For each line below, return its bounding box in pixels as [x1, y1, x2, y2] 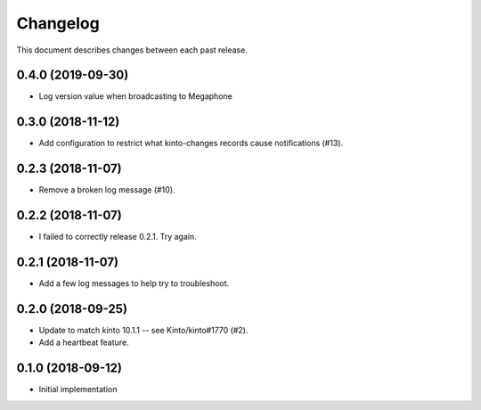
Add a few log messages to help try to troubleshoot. [38, 278, 230, 289]
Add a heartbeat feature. [38, 337, 129, 348]
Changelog [16, 13, 100, 33]
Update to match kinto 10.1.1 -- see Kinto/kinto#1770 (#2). [38, 324, 249, 335]
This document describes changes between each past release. [16, 45, 249, 55]
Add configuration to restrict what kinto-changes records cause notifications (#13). [38, 138, 343, 149]
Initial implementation [38, 384, 118, 395]
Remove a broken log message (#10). [38, 184, 175, 195]
